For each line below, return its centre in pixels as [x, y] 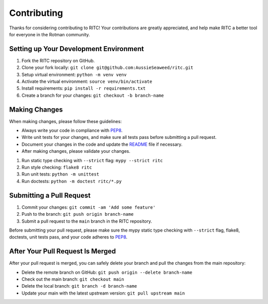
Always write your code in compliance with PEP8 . [72, 130]
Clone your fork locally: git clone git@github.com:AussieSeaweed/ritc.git [107, 67]
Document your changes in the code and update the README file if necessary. [102, 144]
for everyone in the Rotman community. [50, 34]
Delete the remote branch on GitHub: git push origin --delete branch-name [107, 272]
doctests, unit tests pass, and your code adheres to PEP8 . [68, 237]
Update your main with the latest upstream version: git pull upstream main [103, 293]
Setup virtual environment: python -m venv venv [74, 74]
